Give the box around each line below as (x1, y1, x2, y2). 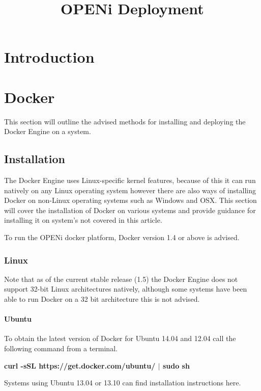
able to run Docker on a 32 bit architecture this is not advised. (4, 294, 200, 304)
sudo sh (162, 360, 190, 371)
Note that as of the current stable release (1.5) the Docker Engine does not (4, 273, 238, 284)
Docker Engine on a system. (4, 126, 91, 137)
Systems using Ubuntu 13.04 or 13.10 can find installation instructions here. (4, 377, 241, 388)
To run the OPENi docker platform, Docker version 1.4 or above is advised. (4, 232, 240, 243)
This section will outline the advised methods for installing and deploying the (4, 116, 246, 126)
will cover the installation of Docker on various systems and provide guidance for (4, 204, 256, 215)
